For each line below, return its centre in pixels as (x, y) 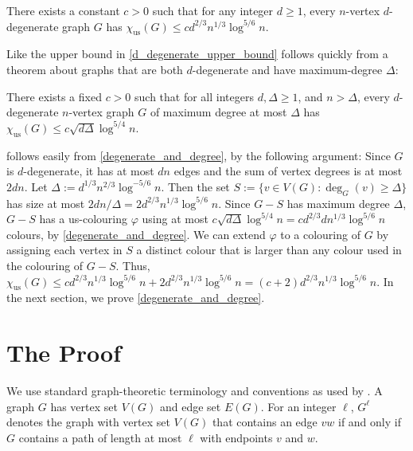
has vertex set (84, 406)
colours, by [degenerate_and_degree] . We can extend (136, 234)
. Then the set (195, 186)
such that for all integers (194, 96)
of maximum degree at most (218, 112)
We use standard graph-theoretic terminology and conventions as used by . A (195, 391)
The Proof (64, 353)
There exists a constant (63, 10)
